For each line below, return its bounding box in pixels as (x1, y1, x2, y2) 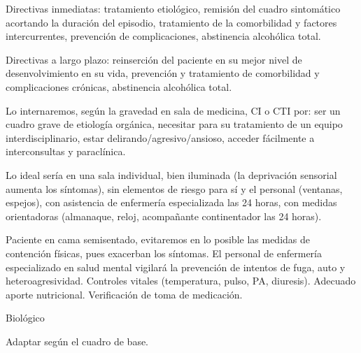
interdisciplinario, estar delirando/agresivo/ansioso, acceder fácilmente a (6, 130, 315, 145)
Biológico (6, 310, 45, 325)
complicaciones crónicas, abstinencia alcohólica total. (6, 79, 232, 94)
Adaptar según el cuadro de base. (6, 333, 149, 348)
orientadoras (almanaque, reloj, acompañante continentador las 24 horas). (6, 208, 322, 223)
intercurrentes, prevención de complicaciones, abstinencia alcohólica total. (6, 29, 321, 43)
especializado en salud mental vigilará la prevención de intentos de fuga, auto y (6, 259, 346, 274)
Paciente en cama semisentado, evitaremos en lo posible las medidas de (6, 232, 311, 247)
